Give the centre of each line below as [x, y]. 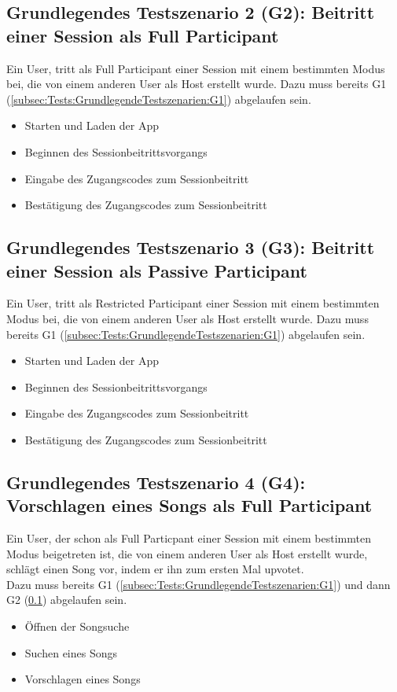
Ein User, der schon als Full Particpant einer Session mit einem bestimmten [189, 538]
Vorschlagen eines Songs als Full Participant [189, 505]
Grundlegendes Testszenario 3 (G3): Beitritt [191, 247]
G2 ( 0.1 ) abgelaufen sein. [67, 600]
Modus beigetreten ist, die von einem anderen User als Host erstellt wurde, [187, 553]
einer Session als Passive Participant [157, 270]
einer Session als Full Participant [143, 35]
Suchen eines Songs [71, 652]
